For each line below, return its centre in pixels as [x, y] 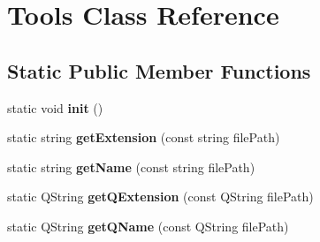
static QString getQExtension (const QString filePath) [160, 197]
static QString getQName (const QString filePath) [148, 226]
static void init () [55, 107]
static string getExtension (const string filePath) [144, 137]
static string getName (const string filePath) [131, 166]
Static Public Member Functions [159, 70]
